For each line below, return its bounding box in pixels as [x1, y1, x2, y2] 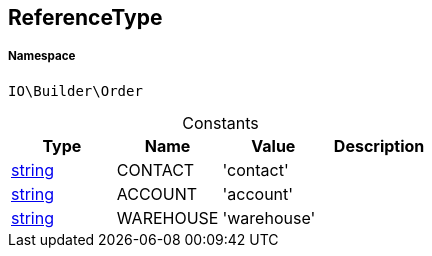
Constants [182, 112, 259, 133]
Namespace [8, 49, 76, 64]
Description [333, 135, 425, 156]
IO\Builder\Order [8, 82, 143, 99]
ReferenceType [8, 5, 163, 30]
